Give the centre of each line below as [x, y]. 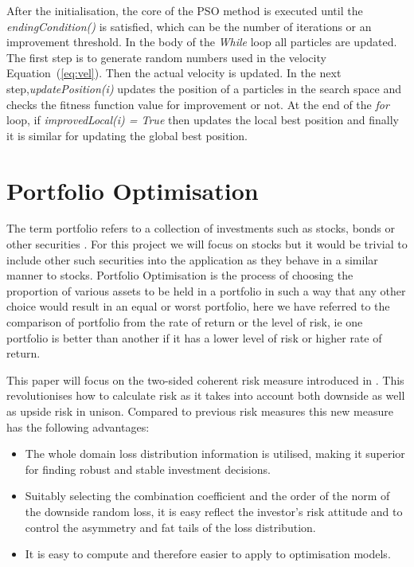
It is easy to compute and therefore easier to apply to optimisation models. [208, 554]
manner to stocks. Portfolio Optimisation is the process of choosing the [180, 275]
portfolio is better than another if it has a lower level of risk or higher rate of [194, 337]
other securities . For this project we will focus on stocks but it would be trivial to [207, 244]
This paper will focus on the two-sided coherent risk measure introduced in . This [205, 379]
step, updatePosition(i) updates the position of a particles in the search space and [204, 88]
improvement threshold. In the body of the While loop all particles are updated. [202, 42]
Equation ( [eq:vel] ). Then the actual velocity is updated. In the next [174, 73]
